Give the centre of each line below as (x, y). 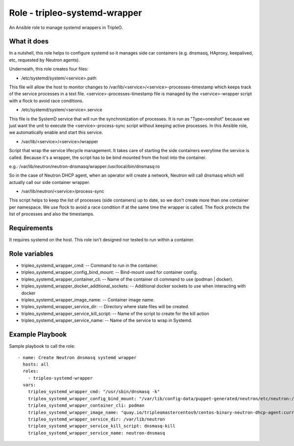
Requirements (31, 228)
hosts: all (36, 364)
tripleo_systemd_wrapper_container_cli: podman (86, 406)
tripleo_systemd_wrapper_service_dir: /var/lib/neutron (96, 419)
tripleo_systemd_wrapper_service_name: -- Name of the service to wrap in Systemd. (107, 320)
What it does (29, 41)
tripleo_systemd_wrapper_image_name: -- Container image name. (88, 300)
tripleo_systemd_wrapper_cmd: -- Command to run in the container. (90, 265)
